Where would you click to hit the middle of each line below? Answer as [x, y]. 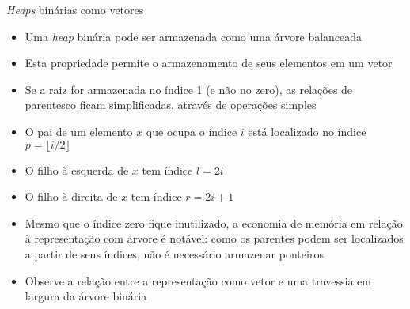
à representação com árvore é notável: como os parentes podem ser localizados [214, 238]
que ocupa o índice [192, 131]
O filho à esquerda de [77, 170]
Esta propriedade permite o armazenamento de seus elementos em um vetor [209, 63]
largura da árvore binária [86, 296]
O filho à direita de [71, 196]
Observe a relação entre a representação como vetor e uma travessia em [198, 280]
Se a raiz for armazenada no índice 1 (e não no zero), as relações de [189, 89]
